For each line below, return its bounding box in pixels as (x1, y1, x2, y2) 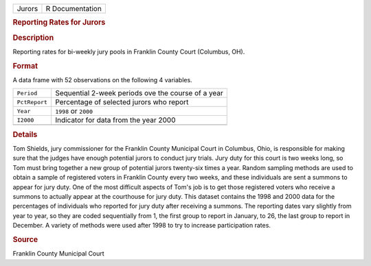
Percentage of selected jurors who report (55, 97, 189, 107)
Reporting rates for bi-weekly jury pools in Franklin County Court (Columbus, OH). (12, 47, 245, 56)
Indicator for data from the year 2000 (55, 115, 176, 125)
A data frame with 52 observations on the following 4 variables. (12, 75, 192, 84)
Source (12, 234, 38, 244)
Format (12, 61, 38, 71)
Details (12, 130, 38, 139)
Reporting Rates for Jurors (12, 18, 106, 27)
